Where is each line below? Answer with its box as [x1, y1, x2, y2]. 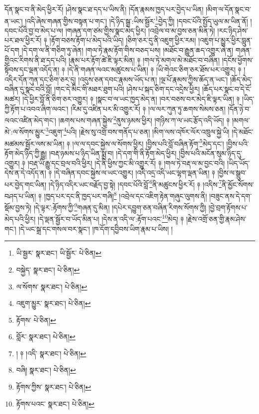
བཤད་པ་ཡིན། [4, 190, 36, 201]
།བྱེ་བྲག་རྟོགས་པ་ [208, 202, 248, 212]
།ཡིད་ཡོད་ [227, 157, 250, 168]
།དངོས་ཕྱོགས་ [222, 54, 254, 65]
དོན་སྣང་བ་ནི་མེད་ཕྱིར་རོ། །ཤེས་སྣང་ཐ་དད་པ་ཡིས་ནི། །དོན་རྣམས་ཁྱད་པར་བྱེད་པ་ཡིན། [4, 4, 204, 14]
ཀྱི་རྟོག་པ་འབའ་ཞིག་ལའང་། [4, 103, 69, 114]
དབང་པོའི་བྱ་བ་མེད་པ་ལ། [4, 25, 64, 35]
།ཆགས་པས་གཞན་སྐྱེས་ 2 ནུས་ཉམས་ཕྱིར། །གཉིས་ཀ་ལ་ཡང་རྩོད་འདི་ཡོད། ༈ [58, 114, 230, 125]
